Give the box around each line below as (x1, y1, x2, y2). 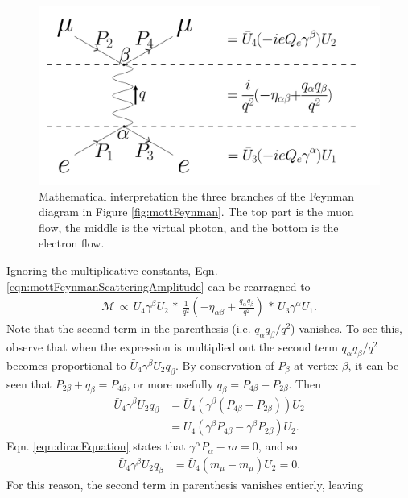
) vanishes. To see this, (291, 320, 402, 337)
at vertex (294, 356, 338, 373)
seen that (6, 375, 52, 392)
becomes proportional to (6, 356, 126, 373)
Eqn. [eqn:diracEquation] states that (6, 438, 186, 454)
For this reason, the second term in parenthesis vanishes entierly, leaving (6, 475, 364, 492)
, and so (258, 438, 298, 454)
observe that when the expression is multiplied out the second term (6, 338, 338, 355)
